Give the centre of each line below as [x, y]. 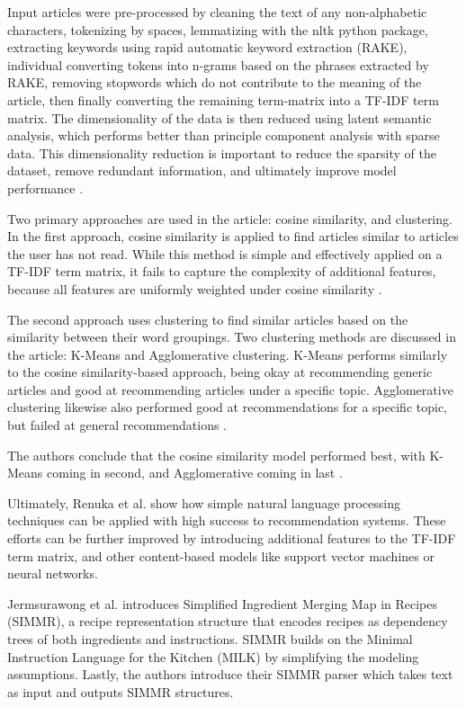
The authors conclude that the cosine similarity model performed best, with [216, 455]
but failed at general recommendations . [117, 425]
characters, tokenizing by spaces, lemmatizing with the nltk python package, [218, 29]
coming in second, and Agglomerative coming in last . [195, 473]
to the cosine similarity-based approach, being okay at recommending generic [220, 372]
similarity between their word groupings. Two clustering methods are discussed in [232, 337]
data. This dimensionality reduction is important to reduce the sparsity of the [222, 152]
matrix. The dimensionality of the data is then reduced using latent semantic [220, 117]
